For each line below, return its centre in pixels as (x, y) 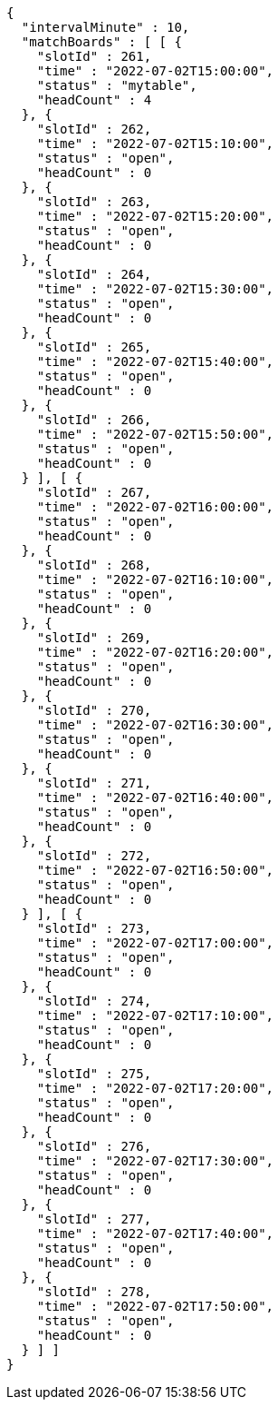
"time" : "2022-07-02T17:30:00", (155, 1161)
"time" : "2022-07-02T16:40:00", (155, 798)
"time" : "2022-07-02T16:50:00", (155, 870)
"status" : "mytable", (117, 85)
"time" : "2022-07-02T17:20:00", (155, 1088)
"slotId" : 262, (94, 129)
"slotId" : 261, (94, 56)
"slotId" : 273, (94, 928)
